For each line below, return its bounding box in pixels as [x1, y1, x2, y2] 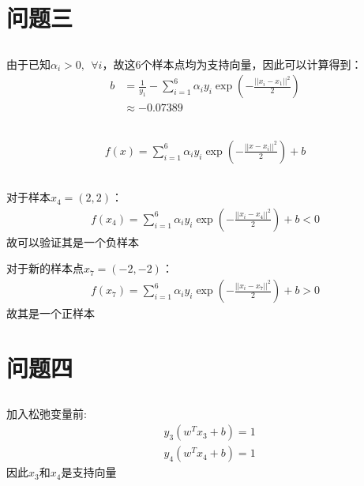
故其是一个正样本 [6, 305, 95, 322]
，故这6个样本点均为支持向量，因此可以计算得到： [102, 55, 362, 72]
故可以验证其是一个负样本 [6, 233, 139, 250]
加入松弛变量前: [6, 405, 87, 422]
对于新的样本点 [6, 260, 84, 277]
